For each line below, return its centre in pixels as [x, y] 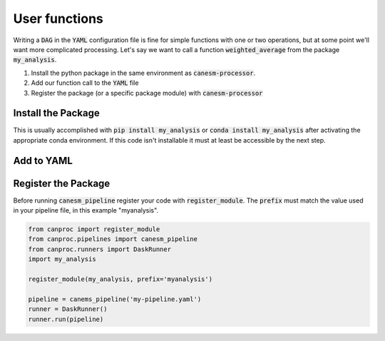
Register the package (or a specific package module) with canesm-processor [147, 93]
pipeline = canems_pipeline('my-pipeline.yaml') [115, 299]
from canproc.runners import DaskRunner [99, 249]
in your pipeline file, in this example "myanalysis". [86, 210]
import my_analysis [62, 259]
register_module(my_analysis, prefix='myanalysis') [120, 279]
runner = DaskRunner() [68, 309]
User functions [58, 19]
